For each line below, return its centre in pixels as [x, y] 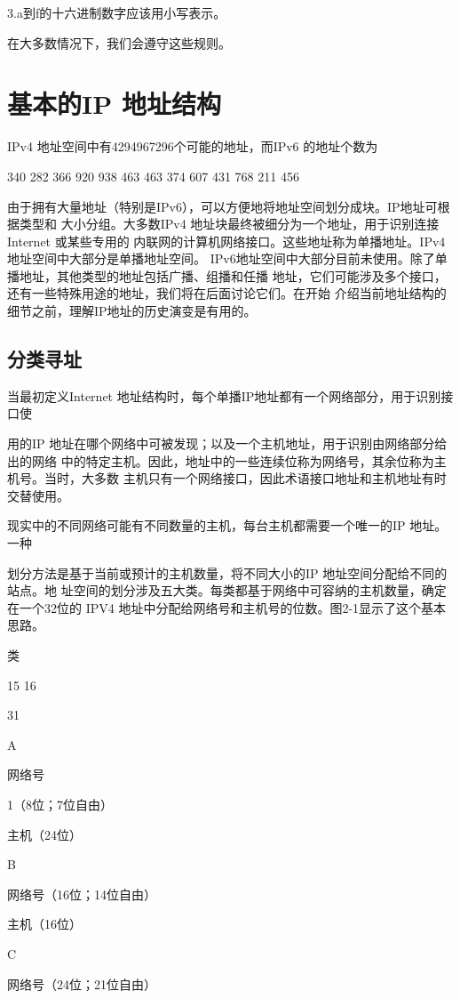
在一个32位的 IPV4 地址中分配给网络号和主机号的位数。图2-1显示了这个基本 [227, 607]
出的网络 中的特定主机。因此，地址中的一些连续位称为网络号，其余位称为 [221, 460]
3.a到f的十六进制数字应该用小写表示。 [117, 12]
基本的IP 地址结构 [114, 104]
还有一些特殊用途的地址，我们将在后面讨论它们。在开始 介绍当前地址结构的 [227, 293]
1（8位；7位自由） [60, 804]
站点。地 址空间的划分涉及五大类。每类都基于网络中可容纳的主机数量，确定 [227, 590]
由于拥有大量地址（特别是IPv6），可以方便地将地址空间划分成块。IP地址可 [222, 206]
